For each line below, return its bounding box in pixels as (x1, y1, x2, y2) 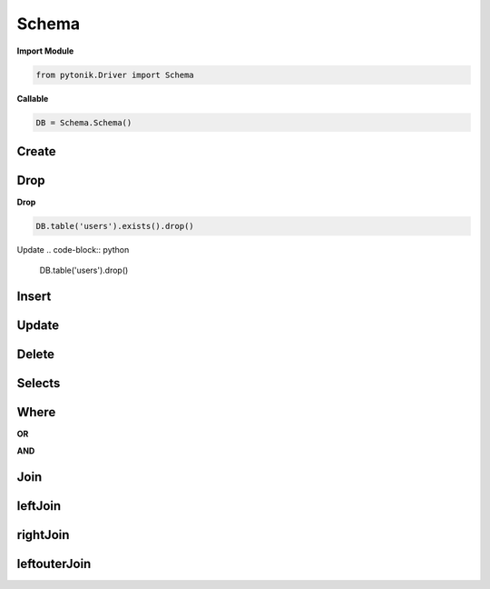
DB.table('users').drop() (39, 265, 129, 276)
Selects (16, 375, 61, 391)
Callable (16, 93, 49, 104)
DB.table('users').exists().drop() (35, 221, 194, 231)
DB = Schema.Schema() (35, 117, 132, 127)
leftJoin (16, 498, 62, 514)
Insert (16, 289, 52, 304)
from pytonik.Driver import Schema (35, 69, 194, 80)
